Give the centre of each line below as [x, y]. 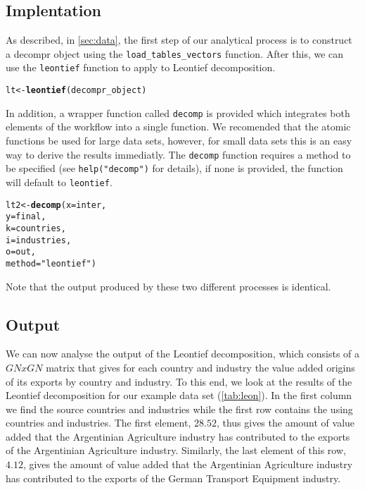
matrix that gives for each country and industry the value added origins [200, 367]
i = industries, [39, 240]
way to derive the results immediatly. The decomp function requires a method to [178, 154]
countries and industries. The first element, [98, 423]
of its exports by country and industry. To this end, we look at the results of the [179, 381]
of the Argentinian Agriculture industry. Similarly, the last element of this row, [176, 450]
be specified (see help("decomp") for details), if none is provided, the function [174, 168]
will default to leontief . [59, 182]
